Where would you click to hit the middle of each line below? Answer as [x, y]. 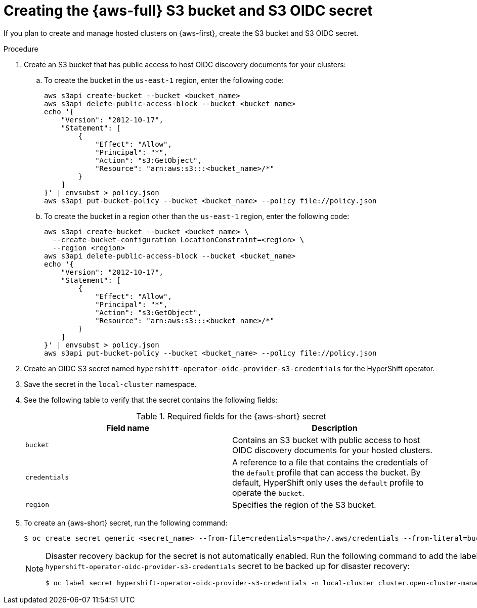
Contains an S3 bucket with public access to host [326, 440]
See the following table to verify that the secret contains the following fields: [151, 400]
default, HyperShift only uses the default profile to [328, 482]
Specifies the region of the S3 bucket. [304, 505]
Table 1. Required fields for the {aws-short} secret [231, 416]
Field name [128, 428]
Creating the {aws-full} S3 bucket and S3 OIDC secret [188, 11]
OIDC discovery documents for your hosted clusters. [332, 450]
